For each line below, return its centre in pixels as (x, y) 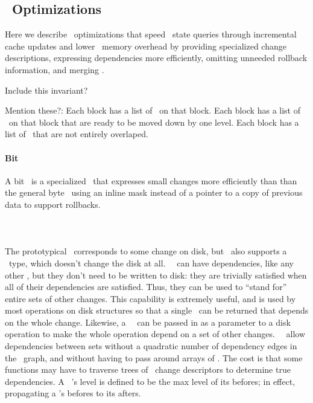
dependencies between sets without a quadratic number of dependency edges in (151, 346)
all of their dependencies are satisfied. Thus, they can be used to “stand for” (146, 287)
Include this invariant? (46, 90)
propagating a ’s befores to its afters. (73, 393)
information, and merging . (55, 69)
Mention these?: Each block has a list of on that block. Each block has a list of (153, 110)
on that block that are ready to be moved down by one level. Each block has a (154, 122)
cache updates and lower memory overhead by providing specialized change (146, 46)
